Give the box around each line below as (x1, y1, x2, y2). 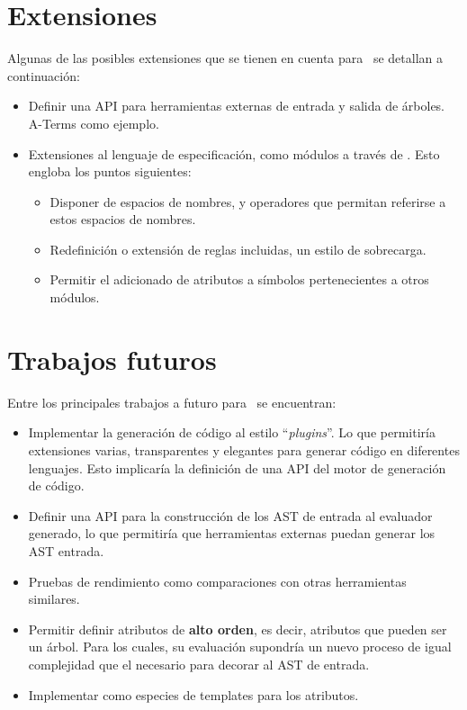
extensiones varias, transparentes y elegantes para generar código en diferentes (28, 440, 460, 459)
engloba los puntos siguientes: (28, 162, 192, 181)
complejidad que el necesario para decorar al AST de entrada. (28, 654, 370, 673)
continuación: (7, 66, 80, 85)
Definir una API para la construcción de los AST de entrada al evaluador (28, 506, 433, 525)
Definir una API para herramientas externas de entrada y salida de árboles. (28, 96, 445, 115)
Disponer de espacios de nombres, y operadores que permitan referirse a (49, 192, 446, 211)
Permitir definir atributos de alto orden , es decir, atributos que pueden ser (28, 619, 447, 638)
